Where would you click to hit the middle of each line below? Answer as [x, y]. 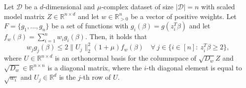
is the [67, 77]
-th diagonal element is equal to [194, 67]
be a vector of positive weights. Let [184, 16]
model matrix [24, 16]
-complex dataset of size [137, 6]
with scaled [218, 6]
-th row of [96, 77]
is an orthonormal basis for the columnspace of [126, 58]
